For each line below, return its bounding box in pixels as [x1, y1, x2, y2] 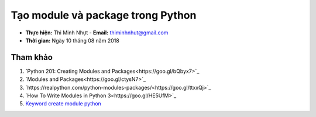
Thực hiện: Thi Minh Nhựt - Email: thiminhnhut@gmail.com [25, 29, 169, 36]
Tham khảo [11, 52, 53, 62]
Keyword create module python [25, 100, 102, 107]
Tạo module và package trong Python [11, 9, 197, 22]
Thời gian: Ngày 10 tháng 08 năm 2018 [25, 37, 119, 44]
